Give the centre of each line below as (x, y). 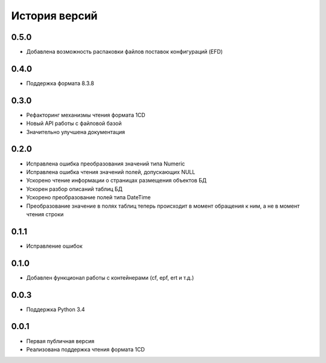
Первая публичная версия (60, 341)
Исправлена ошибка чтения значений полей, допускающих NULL (111, 172)
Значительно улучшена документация (75, 132)
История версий (54, 16)
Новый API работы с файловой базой (74, 123)
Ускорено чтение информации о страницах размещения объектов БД (117, 181)
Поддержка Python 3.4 (56, 309)
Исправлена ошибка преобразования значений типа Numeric (106, 164)
